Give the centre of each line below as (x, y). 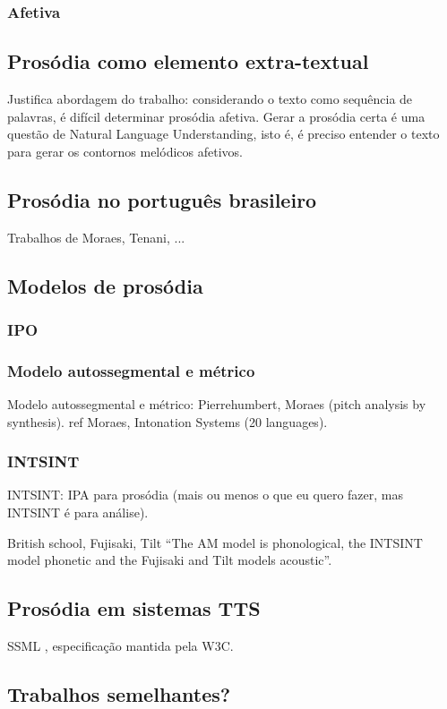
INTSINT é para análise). (78, 513)
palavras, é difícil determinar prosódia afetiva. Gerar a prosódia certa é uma (216, 116)
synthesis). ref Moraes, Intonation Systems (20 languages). (168, 421)
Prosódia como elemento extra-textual (188, 61)
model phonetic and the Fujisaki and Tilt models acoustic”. (170, 560)
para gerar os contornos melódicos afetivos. (125, 151)
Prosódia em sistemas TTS (134, 608)
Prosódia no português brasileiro (162, 199)
